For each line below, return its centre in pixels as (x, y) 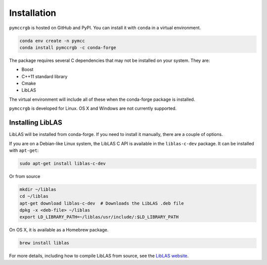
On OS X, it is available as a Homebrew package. (59, 230)
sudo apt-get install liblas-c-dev (63, 163)
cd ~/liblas (34, 196)
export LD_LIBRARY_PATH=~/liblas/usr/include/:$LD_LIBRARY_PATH (99, 217)
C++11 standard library (44, 76)
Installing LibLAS (36, 123)
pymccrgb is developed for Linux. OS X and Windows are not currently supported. (93, 108)
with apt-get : (24, 150)
